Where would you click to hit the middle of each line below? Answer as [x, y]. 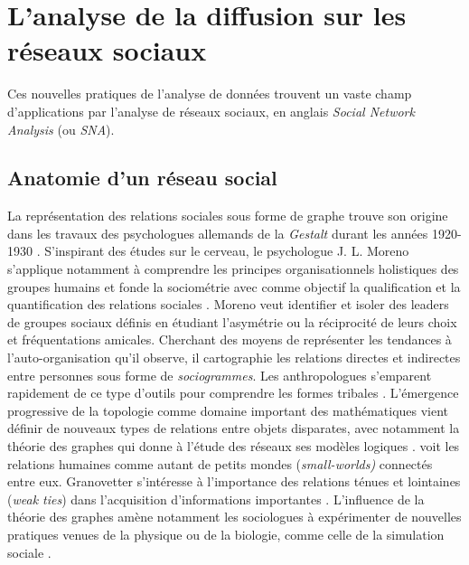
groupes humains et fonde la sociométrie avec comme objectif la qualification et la [234, 286]
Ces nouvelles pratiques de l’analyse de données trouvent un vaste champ [210, 94]
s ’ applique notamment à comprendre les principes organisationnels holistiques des [233, 269]
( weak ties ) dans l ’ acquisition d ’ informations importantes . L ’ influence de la [216, 499]
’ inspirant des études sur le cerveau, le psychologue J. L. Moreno [230, 251]
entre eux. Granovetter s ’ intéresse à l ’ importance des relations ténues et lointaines [234, 481]
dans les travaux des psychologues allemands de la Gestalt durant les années [218, 233]
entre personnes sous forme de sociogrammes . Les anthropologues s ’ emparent [220, 375]
